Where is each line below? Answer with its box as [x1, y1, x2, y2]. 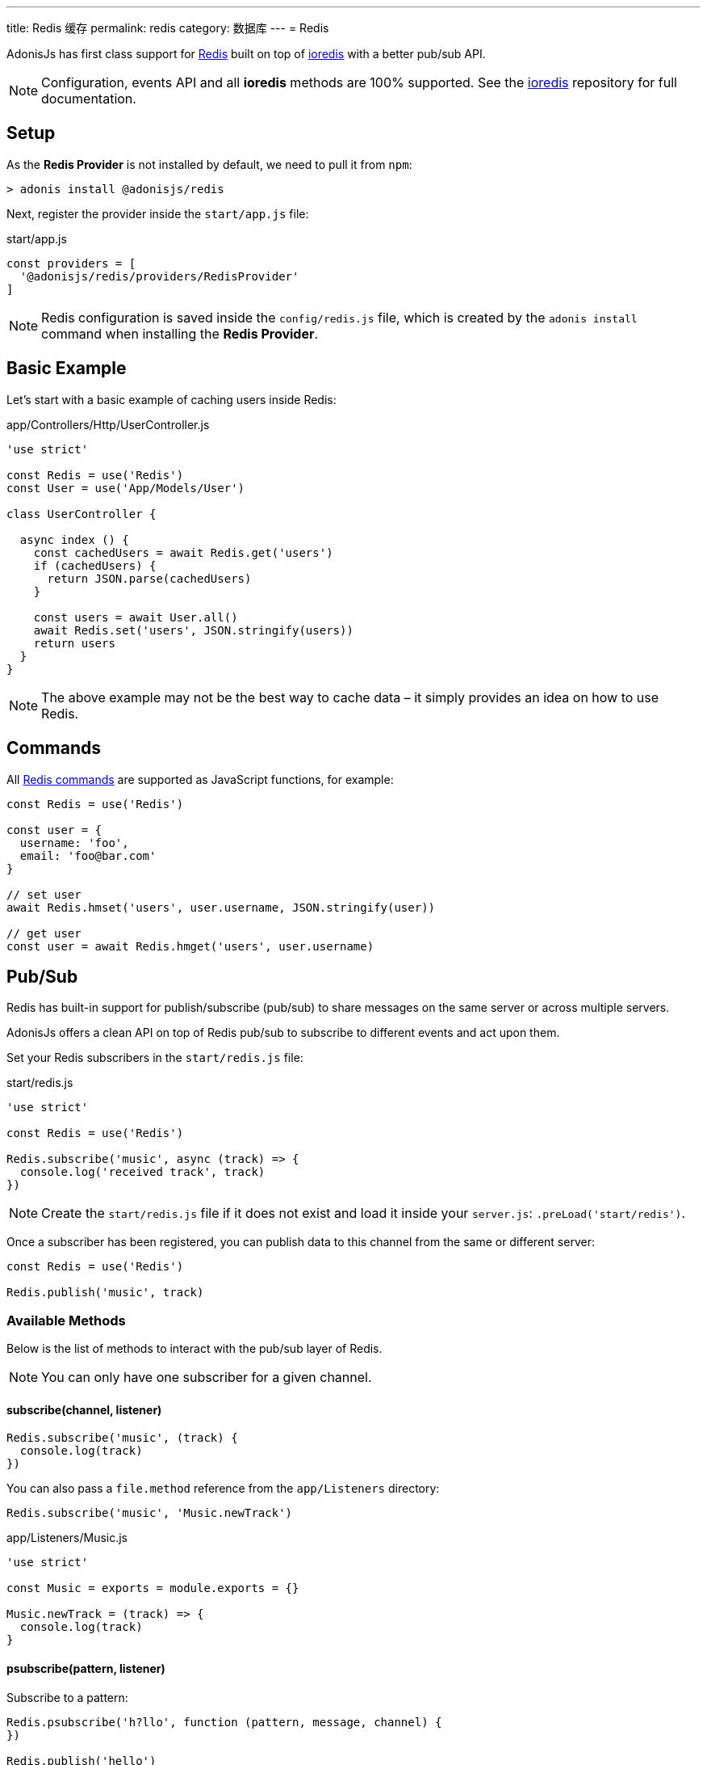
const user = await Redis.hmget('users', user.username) [6, 939, 374, 953]
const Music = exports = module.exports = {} [6, 1582, 299, 1595]
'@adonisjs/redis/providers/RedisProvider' [19, 269, 299, 283]
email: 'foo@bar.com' [19, 849, 157, 862]
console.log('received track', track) [19, 1165, 266, 1179]
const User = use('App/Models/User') [6, 481, 245, 495]
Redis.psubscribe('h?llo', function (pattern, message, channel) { [6, 1715, 442, 1729]
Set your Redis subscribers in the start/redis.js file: [6, 1051, 303, 1065]
